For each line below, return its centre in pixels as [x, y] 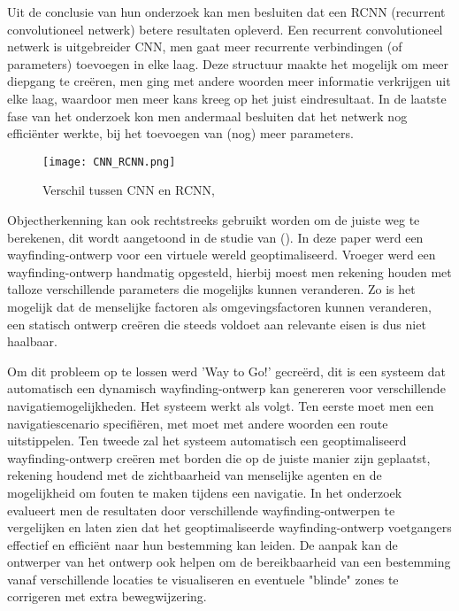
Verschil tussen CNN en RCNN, [129, 190]
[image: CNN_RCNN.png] [109, 162]
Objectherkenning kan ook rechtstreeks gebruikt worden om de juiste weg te [214, 220]
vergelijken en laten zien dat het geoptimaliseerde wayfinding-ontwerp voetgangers [229, 527]
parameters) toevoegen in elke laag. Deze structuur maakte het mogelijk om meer [228, 63]
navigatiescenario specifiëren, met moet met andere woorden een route [198, 423]
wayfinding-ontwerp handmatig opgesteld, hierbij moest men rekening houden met [229, 271]
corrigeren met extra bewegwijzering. [107, 596]
